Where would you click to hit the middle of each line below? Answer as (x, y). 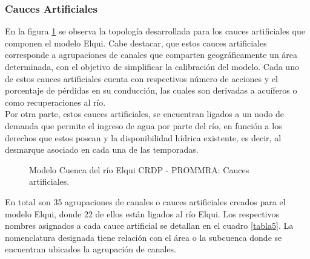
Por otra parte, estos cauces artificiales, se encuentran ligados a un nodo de (144, 114)
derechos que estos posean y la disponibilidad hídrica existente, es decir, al (143, 137)
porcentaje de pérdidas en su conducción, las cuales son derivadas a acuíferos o (151, 90)
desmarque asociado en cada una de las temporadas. (102, 149)
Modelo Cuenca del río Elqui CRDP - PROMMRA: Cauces (139, 169)
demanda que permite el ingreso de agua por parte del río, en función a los (143, 125)
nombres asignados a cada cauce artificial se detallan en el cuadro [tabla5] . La (149, 225)
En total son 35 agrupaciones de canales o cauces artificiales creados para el (145, 201)
